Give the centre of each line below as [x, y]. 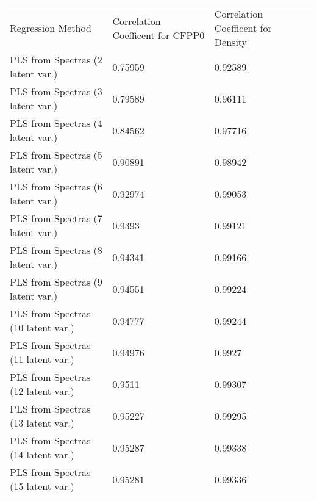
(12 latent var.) [42, 391]
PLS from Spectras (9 [56, 282]
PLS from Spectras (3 [56, 91]
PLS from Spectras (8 [56, 250]
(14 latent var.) [42, 454]
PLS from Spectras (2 [56, 59]
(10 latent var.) [42, 327]
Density [231, 42]
